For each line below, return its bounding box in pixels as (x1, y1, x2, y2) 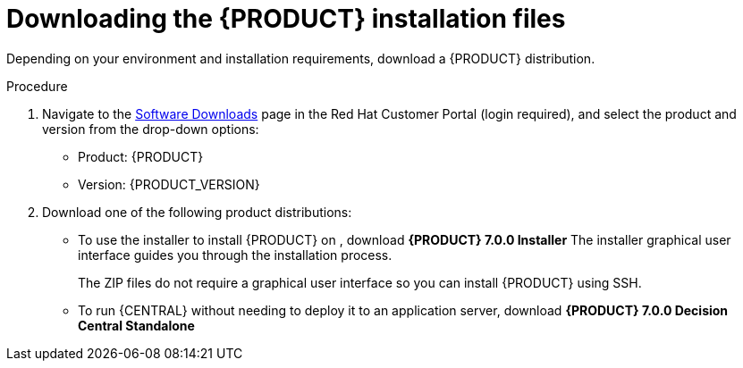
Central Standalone (78, 317, 195, 333)
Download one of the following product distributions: (42, 204, 352, 220)
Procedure (6, 78, 68, 94)
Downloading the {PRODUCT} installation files (6, 4, 566, 34)
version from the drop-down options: (42, 121, 259, 137)
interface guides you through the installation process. (78, 247, 393, 263)
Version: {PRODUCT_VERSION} (78, 176, 260, 192)
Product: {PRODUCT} (78, 148, 204, 164)
